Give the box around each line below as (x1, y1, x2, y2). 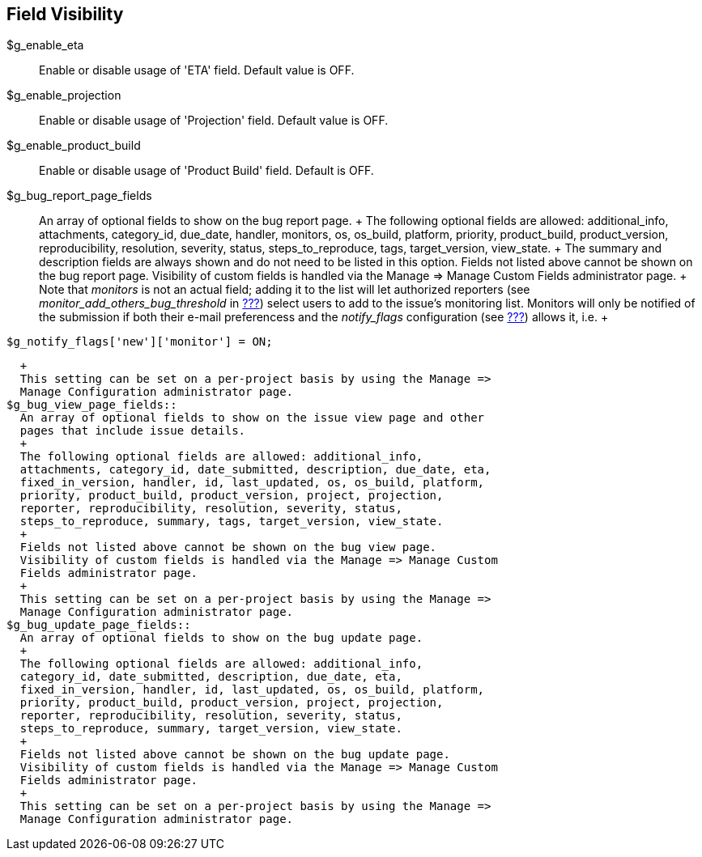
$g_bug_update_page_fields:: (6, 618, 191, 632)
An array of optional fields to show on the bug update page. (19, 631, 423, 645)
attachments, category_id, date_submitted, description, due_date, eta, (19, 463, 491, 477)
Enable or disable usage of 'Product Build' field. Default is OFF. (39, 163, 374, 178)
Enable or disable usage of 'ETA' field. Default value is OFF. (39, 63, 355, 78)
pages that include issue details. (19, 424, 246, 438)
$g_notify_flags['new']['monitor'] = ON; (6, 335, 273, 349)
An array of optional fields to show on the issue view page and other (19, 411, 485, 425)
